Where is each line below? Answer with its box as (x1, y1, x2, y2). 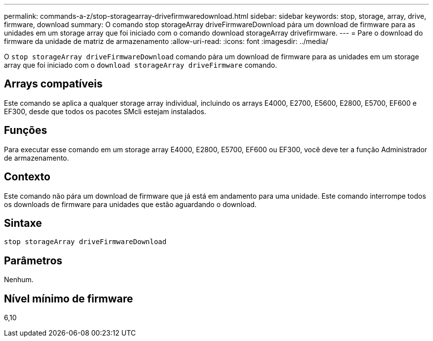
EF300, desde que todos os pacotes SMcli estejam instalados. (4, 107, 207, 116)
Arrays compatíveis (4, 78, 103, 90)
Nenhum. (4, 275, 34, 284)
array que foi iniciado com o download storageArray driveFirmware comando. (4, 61, 277, 69)
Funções (4, 124, 47, 137)
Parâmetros (4, 254, 63, 267)
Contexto (4, 170, 50, 183)
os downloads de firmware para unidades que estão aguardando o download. (4, 200, 257, 209)
